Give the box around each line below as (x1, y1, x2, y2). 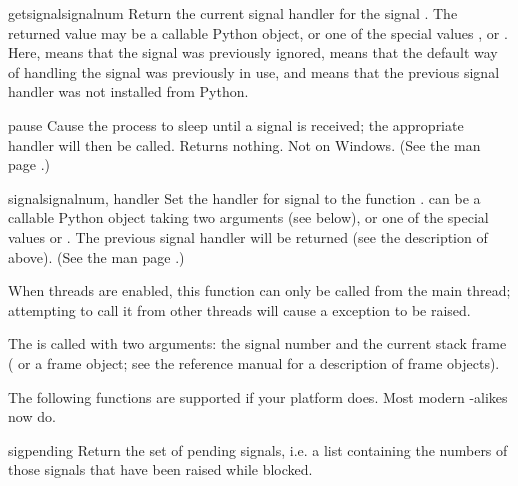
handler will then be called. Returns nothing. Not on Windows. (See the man (8, 134, 481, 155)
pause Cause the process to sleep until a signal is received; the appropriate (8, 114, 464, 135)
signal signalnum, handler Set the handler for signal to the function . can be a (8, 187, 481, 208)
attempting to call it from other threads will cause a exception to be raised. (8, 299, 471, 320)
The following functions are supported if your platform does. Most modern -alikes (8, 386, 508, 407)
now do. (8, 406, 56, 427)
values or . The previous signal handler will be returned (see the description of (8, 226, 488, 247)
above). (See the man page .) (8, 246, 185, 267)
